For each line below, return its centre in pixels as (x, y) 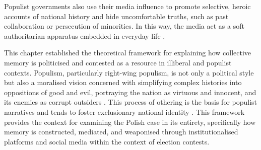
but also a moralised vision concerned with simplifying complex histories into (123, 82)
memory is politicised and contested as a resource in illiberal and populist (118, 62)
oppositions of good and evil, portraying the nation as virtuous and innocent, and (130, 92)
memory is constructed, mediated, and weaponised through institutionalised (121, 132)
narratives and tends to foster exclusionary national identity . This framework (124, 111)
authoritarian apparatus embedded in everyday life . (85, 35)
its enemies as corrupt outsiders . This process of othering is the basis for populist (131, 102)
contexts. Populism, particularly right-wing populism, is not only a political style (129, 72)
